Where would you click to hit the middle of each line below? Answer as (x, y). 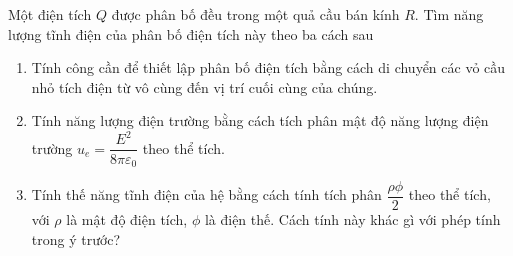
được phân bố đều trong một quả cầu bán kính (255, 14)
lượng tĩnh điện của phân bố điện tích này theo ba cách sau (191, 33)
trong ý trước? (76, 238)
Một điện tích (50, 14)
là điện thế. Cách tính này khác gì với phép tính (352, 219)
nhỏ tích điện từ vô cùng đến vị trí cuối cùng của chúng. (204, 86)
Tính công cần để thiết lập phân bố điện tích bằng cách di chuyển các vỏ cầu (268, 67)
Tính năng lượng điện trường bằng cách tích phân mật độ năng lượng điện (260, 120)
